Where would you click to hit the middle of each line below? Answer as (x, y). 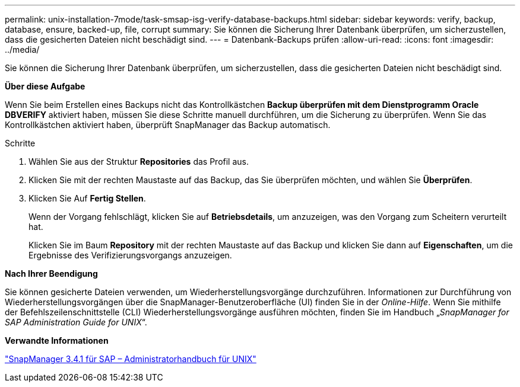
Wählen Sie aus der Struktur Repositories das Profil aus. (139, 161)
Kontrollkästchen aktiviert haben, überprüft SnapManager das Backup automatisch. (168, 125)
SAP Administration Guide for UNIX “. (76, 322)
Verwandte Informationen (57, 340)
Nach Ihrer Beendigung (51, 274)
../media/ (22, 49)
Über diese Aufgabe (45, 86)
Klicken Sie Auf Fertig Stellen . (87, 198)
